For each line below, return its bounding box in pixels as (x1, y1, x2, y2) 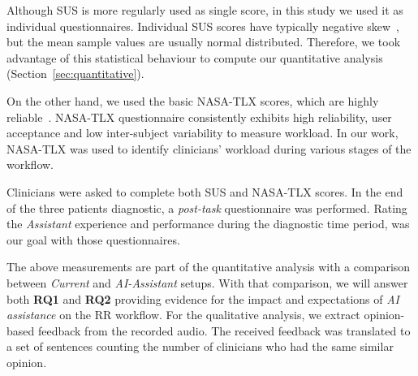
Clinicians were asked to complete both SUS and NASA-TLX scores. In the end (6, 183, 403, 200)
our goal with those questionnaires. (6, 231, 180, 248)
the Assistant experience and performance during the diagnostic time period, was (6, 215, 410, 232)
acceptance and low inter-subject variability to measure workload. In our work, (6, 124, 399, 141)
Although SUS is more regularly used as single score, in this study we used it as (6, 2, 403, 18)
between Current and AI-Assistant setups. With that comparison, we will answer (6, 274, 408, 291)
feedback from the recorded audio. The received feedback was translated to (37, 322, 411, 339)
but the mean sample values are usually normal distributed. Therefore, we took (6, 33, 401, 50)
